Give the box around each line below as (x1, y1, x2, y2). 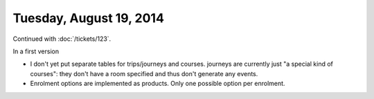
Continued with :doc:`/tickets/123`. (12, 35, 112, 43)
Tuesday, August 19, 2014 (12, 10, 164, 26)
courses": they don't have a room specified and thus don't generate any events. (30, 69, 258, 78)
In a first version (12, 47, 59, 55)
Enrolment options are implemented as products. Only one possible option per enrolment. (30, 80, 285, 88)
